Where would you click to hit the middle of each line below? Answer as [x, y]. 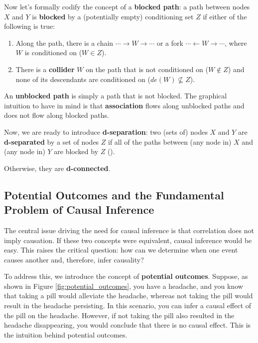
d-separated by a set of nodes [52, 141]
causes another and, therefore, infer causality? [74, 259]
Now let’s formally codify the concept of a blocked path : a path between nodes [127, 6]
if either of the [225, 16]
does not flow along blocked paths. [57, 115]
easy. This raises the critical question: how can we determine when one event [121, 250]
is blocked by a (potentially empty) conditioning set [113, 16]
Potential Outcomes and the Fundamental [114, 195]
